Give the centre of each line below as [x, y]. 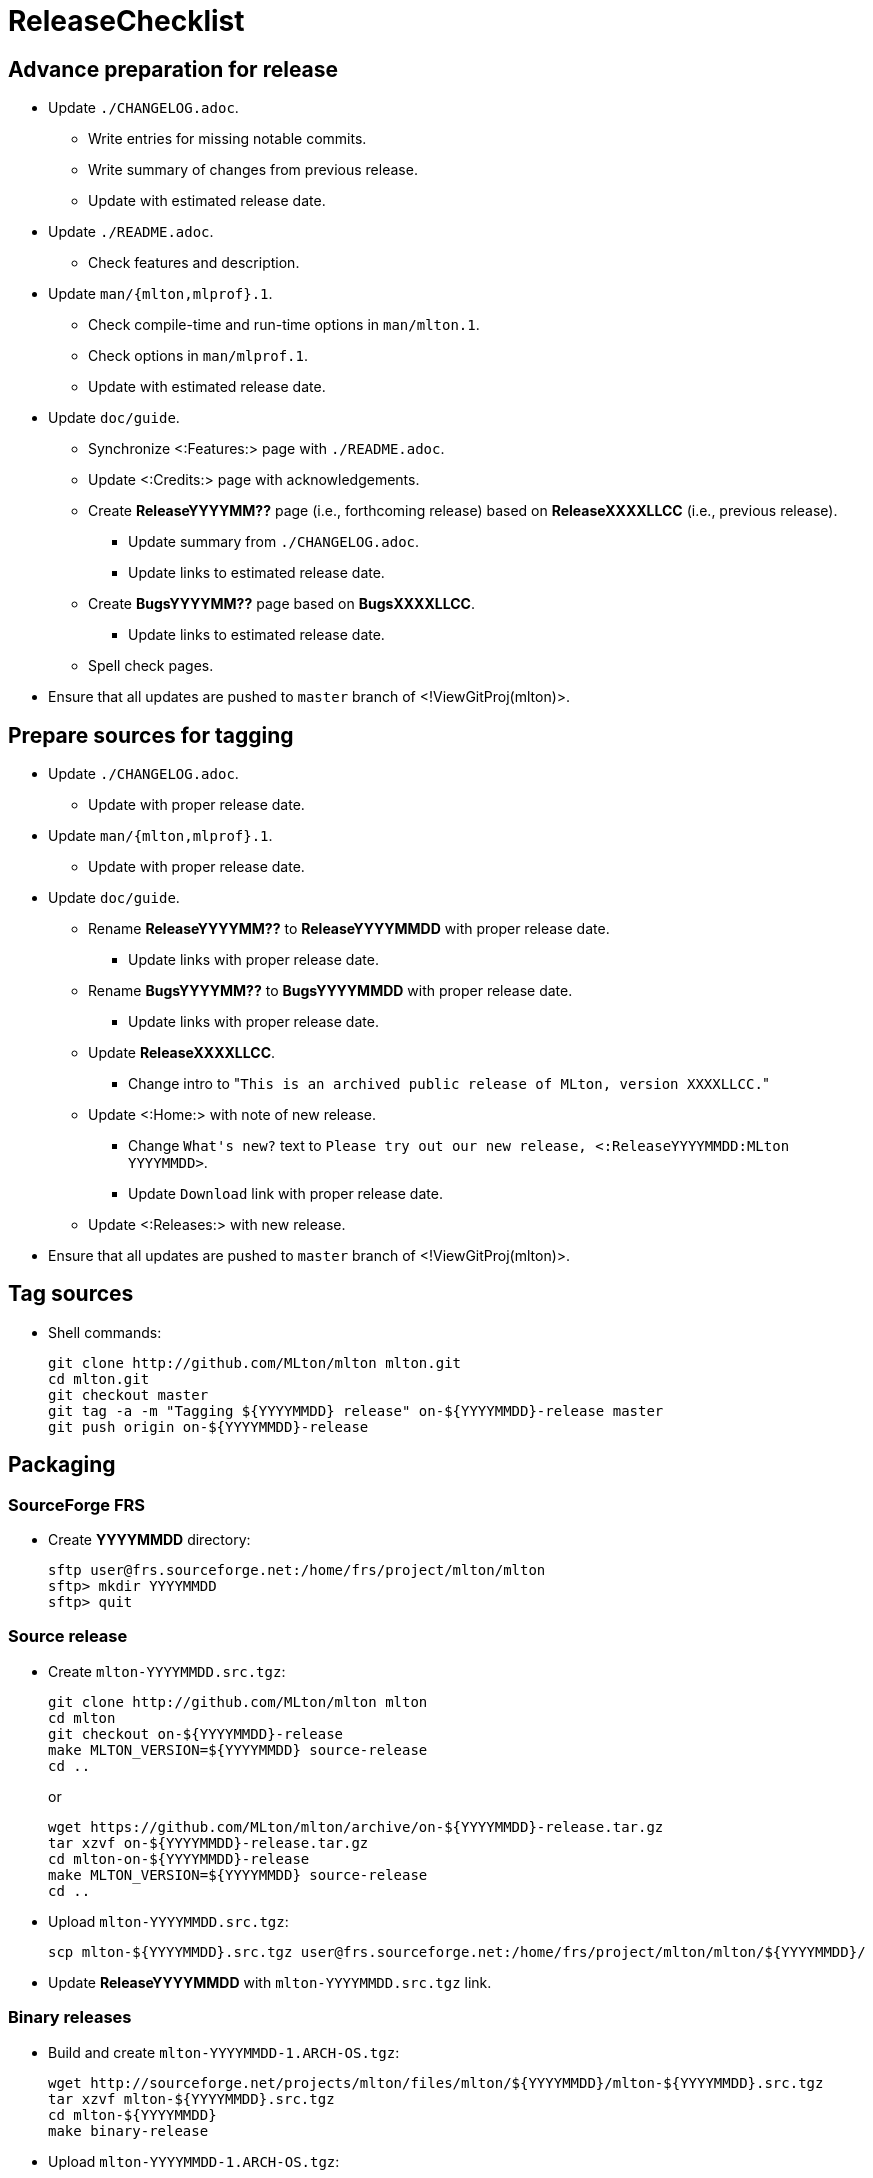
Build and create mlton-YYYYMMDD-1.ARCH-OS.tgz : [224, 2052]
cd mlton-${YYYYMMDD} [132, 2114]
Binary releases [70, 2017]
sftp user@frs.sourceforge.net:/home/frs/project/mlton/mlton [297, 1570]
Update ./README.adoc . [131, 232]
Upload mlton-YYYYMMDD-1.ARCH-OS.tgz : [194, 2161]
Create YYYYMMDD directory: [149, 1540]
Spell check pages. [151, 666]
